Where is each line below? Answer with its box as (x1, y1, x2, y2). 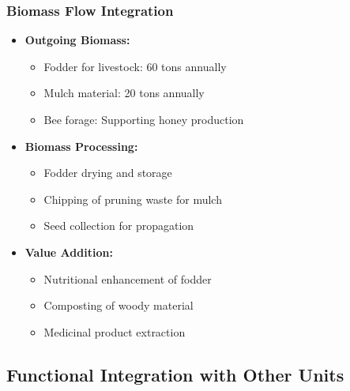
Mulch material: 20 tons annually (43, 85, 205, 101)
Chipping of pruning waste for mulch (43, 190, 222, 207)
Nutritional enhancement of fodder (43, 270, 212, 287)
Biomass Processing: (24, 137, 138, 154)
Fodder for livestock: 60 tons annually (43, 58, 227, 74)
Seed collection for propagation (43, 217, 194, 234)
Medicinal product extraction (43, 323, 186, 340)
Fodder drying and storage (43, 164, 172, 181)
